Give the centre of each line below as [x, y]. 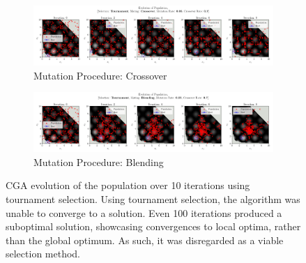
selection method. [43, 254]
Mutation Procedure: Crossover [100, 75]
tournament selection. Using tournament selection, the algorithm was [153, 198]
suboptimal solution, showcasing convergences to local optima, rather [153, 226]
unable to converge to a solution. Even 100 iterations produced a [144, 212]
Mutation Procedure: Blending [99, 161]
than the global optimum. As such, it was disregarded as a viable [145, 240]
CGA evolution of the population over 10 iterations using [128, 185]
